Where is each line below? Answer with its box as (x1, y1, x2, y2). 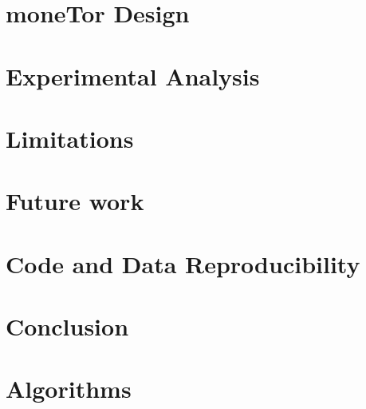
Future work (6, 185, 144, 217)
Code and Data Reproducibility (6, 247, 360, 280)
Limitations (6, 121, 134, 154)
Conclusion (6, 310, 129, 343)
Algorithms (6, 372, 132, 405)
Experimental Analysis (6, 59, 260, 92)
